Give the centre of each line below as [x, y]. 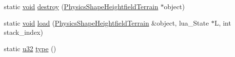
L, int [223, 22]
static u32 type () [30, 48]
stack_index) [24, 32]
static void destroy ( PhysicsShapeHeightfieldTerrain [81, 6]
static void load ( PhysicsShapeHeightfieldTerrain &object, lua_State [107, 22]
